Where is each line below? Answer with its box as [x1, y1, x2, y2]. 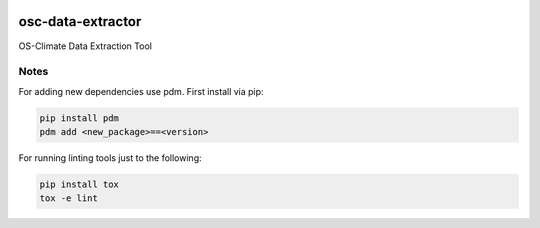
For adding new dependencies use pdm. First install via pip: [18, 85, 264, 97]
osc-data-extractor [18, 13, 142, 30]
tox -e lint [39, 193, 99, 204]
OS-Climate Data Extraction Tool [18, 40, 152, 52]
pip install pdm [39, 112, 120, 124]
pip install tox [39, 179, 120, 190]
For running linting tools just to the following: [18, 152, 202, 164]
